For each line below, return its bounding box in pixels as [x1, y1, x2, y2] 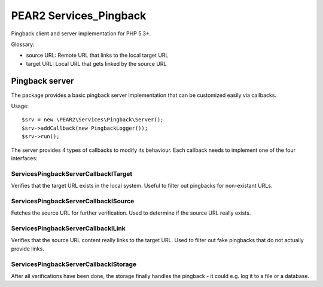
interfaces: [11, 154, 38, 161]
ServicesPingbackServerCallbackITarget [11, 169, 133, 178]
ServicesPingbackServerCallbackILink [11, 224, 126, 233]
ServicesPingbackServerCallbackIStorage [11, 260, 137, 268]
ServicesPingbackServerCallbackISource [11, 197, 135, 205]
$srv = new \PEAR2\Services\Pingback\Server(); [22, 117, 164, 123]
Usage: [11, 102, 29, 110]
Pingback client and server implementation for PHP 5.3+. [11, 30, 151, 37]
